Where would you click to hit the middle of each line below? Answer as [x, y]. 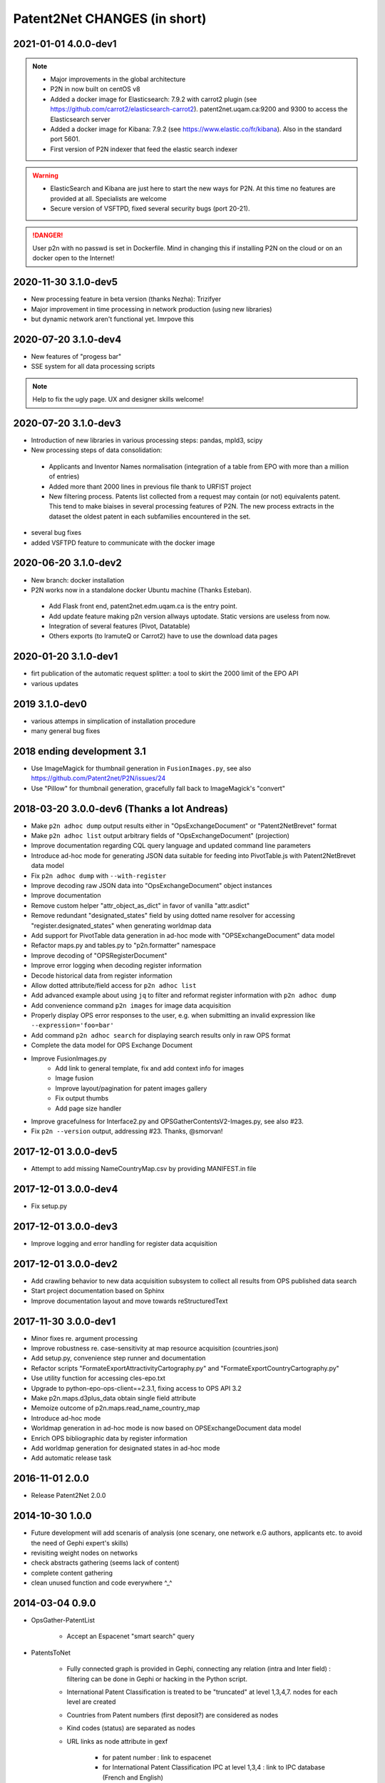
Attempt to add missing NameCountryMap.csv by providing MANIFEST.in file [144, 1169]
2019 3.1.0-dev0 [50, 704]
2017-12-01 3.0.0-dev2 [65, 1263]
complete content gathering [72, 1573]
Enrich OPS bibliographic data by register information [109, 1438]
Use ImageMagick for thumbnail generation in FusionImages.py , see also [141, 768]
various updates [55, 683]
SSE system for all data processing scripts [93, 367]
